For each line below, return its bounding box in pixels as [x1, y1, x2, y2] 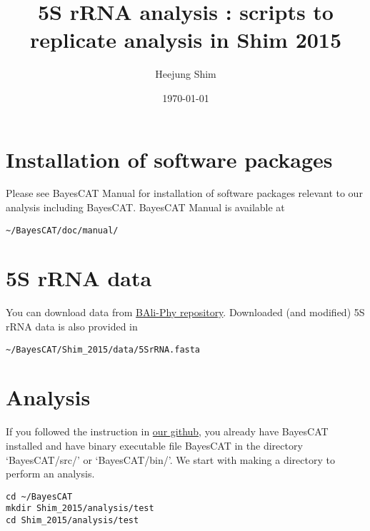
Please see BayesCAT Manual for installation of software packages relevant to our [6, 186, 363, 201]
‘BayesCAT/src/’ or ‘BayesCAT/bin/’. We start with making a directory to [6, 452, 335, 467]
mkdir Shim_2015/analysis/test [6, 503, 154, 514]
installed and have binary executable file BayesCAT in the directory [6, 438, 303, 452]
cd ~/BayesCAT [6, 491, 73, 502]
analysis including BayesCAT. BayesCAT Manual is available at [6, 200, 285, 215]
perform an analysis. [6, 466, 95, 481]
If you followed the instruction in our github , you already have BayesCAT [6, 424, 329, 439]
